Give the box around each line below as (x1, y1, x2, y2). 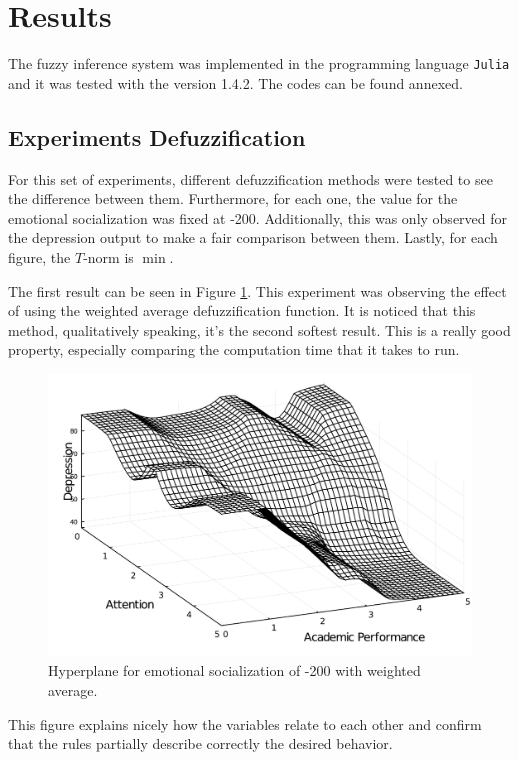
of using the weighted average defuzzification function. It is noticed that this (8, 300, 476, 321)
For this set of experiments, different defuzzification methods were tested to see (8, 168, 493, 189)
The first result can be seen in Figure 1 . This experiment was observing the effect (8, 280, 507, 301)
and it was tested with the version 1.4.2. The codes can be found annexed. (8, 72, 463, 93)
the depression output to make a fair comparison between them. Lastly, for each (8, 227, 498, 248)
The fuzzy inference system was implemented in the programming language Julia (8, 53, 510, 74)
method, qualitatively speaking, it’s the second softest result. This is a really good (8, 319, 511, 340)
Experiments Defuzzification (8, 121, 306, 152)
